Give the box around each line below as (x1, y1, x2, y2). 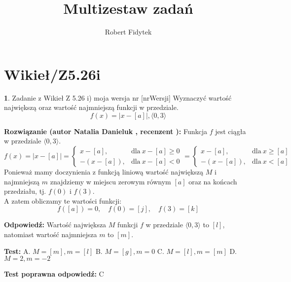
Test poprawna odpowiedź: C (4, 269, 104, 279)
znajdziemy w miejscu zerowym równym (50, 176, 171, 186)
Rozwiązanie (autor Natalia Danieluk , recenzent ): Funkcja (4, 126, 207, 136)
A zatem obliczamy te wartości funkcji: (4, 195, 122, 206)
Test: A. (4, 246, 31, 256)
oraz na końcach (188, 176, 237, 186)
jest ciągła (215, 126, 246, 136)
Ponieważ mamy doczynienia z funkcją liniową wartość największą (4, 167, 204, 177)
